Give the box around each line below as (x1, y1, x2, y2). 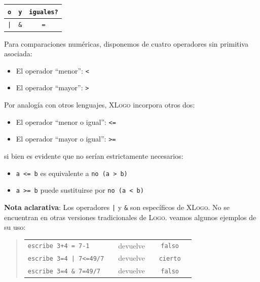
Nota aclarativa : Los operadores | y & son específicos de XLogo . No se (4, 201, 230, 212)
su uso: (4, 222, 26, 232)
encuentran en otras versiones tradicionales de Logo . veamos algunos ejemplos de (4, 211, 256, 222)
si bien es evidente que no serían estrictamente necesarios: (4, 150, 183, 161)
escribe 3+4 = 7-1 (27, 242, 90, 250)
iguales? (29, 8, 58, 16)
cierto (159, 255, 181, 263)
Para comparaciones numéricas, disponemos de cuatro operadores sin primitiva (4, 38, 248, 49)
